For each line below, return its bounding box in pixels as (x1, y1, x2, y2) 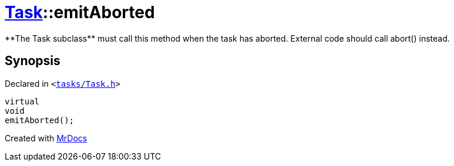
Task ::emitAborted (5, 2, 155, 22)
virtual (5, 96, 40, 106)
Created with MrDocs (5, 133, 88, 143)
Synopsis (5, 53, 60, 69)
